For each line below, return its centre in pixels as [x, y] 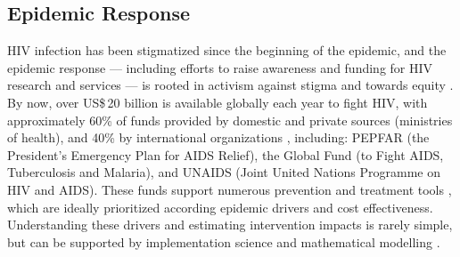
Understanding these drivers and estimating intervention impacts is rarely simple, [230, 225]
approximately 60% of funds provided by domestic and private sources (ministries [230, 120]
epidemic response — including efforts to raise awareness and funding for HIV [220, 67]
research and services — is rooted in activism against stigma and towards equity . [230, 85]
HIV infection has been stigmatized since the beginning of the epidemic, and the [227, 50]
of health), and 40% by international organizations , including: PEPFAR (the [218, 137]
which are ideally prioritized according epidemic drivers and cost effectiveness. [220, 207]
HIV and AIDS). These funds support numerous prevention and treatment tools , [230, 189]
